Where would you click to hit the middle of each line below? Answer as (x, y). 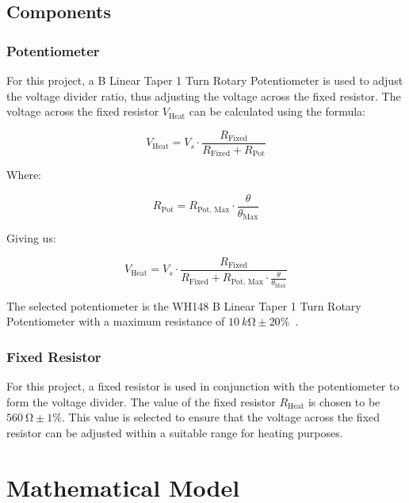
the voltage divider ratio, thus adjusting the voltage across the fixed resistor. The (204, 95)
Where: (24, 175)
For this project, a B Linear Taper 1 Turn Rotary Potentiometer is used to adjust (205, 80)
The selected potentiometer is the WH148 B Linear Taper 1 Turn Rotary (184, 305)
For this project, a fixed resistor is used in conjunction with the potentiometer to (203, 386)
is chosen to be (344, 401)
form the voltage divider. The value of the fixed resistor (141, 401)
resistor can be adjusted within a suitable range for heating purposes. (175, 432)
